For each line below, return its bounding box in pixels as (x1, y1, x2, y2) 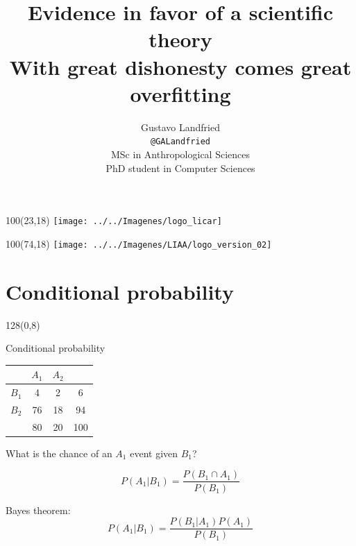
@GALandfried (151, 137, 210, 147)
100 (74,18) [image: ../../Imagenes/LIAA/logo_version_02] (6, 236, 272, 250)
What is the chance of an (6, 445, 112, 460)
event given (130, 445, 178, 460)
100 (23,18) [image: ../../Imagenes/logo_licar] (6, 213, 222, 228)
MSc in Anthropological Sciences (110, 146, 251, 161)
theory (149, 25, 212, 53)
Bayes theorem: (6, 502, 71, 517)
